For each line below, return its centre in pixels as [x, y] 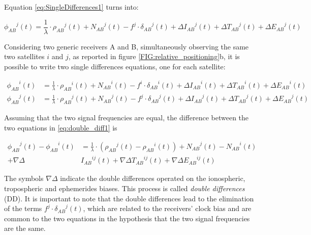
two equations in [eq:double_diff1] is [61, 127]
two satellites [24, 56]
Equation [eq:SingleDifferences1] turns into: [71, 7]
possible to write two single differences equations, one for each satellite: [115, 66]
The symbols [24, 178]
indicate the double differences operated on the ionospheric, [153, 178]
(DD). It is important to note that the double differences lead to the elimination [129, 198]
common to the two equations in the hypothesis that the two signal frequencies [127, 218]
